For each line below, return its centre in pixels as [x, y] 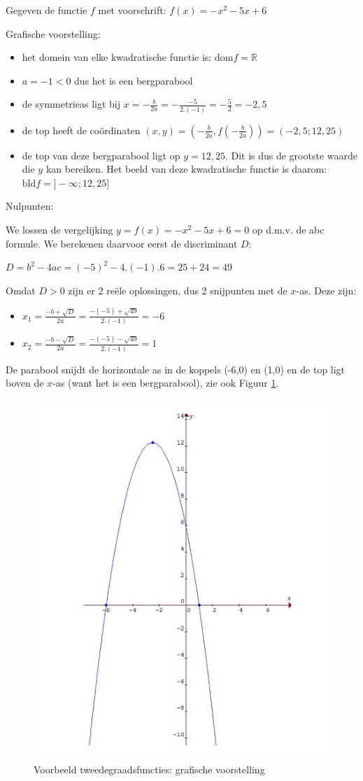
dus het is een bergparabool [134, 80]
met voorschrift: [132, 10]
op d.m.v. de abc [288, 230]
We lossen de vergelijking [59, 230]
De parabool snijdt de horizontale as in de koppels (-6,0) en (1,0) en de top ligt [176, 369]
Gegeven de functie [47, 10]
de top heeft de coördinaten [81, 130]
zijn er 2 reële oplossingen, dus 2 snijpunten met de [178, 290]
